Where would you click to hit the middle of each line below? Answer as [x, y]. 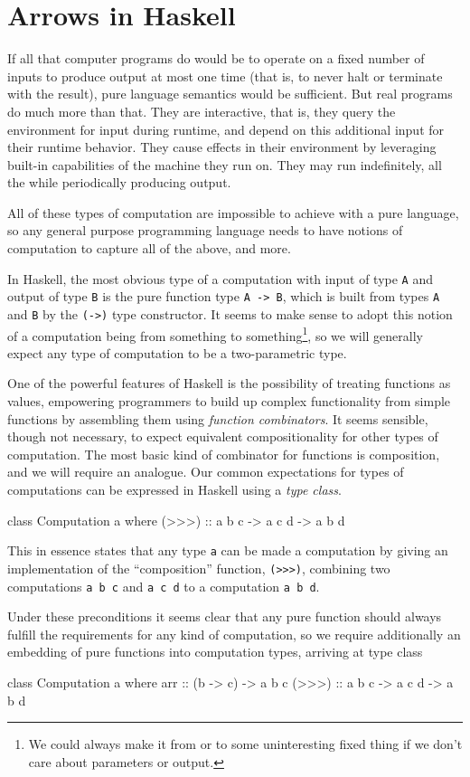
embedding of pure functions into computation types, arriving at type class [215, 652]
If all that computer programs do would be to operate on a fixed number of [216, 58]
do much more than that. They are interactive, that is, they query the [202, 111]
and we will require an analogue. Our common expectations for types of [206, 472]
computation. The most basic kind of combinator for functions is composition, [224, 454]
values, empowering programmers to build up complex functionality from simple [229, 401]
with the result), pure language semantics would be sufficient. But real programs [230, 94]
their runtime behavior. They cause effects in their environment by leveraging [222, 147]
